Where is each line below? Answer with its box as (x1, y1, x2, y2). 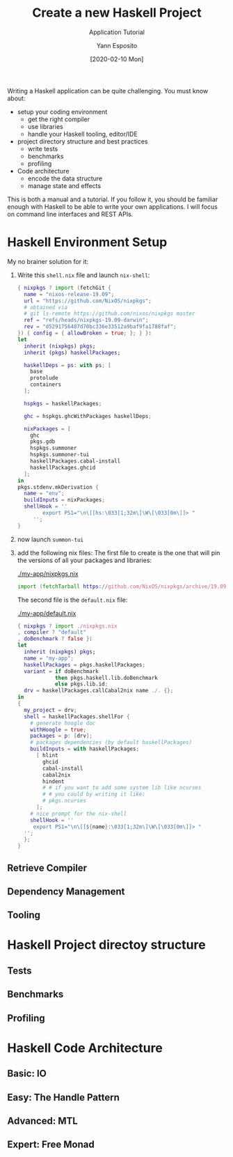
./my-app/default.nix (17, 609, 77, 617)
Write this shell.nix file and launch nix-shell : (17, 270, 150, 279)
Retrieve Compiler (7, 862, 88, 873)
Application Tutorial (89, 28, 145, 36)
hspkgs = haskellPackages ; (24, 400, 102, 407)
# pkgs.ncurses (42, 798, 87, 805)
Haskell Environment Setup (7, 235, 168, 250)
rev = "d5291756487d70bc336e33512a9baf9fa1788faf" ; (24, 323, 177, 330)
